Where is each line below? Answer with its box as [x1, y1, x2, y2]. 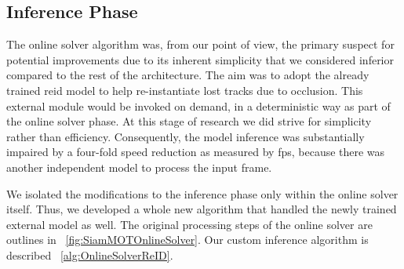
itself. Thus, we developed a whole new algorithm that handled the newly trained [6, 201, 397, 217]
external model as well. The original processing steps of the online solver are [6, 216, 373, 232]
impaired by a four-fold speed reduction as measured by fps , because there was [6, 144, 385, 160]
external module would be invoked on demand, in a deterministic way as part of [6, 97, 391, 114]
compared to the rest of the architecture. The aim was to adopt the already [6, 67, 369, 83]
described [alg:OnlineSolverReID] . [6, 246, 173, 263]
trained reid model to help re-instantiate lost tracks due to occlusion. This [6, 82, 363, 98]
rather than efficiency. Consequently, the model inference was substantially [6, 128, 365, 144]
